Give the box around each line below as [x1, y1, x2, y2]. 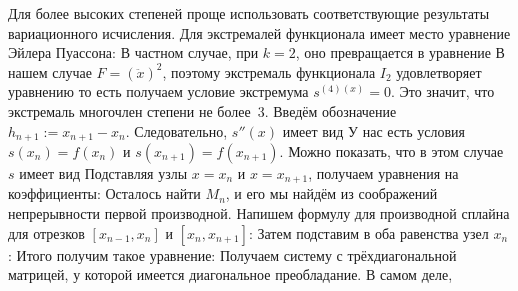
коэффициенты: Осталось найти [8, 183, 201, 204]
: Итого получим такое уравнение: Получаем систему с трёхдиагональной [8, 244, 457, 265]
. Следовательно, [125, 120, 228, 141]
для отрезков [8, 222, 85, 243]
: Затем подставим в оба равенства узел [248, 222, 489, 243]
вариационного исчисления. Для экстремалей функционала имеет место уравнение [8, 22, 511, 43]
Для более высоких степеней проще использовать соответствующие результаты [8, 3, 490, 23]
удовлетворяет [396, 61, 482, 82]
